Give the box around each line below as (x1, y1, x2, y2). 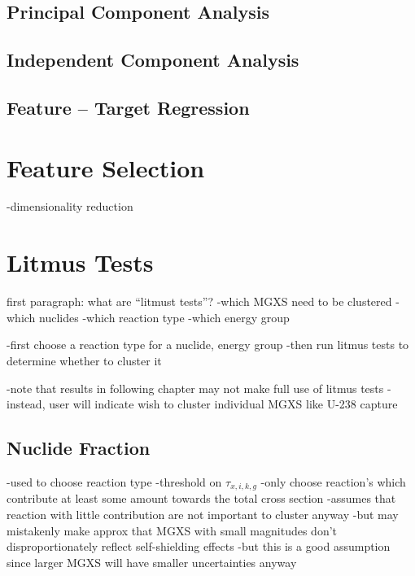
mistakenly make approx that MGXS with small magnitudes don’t (7, 521, 337, 539)
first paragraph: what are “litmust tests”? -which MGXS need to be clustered (7, 293, 392, 310)
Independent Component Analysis (7, 47, 299, 72)
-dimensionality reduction (7, 198, 133, 215)
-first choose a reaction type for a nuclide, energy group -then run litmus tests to (7, 336, 409, 353)
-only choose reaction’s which (260, 473, 406, 490)
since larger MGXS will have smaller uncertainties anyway (7, 553, 297, 570)
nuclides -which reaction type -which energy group (39, 308, 290, 325)
